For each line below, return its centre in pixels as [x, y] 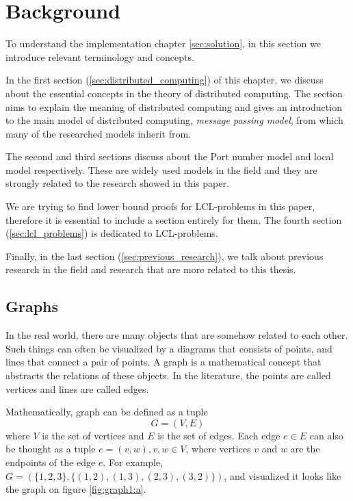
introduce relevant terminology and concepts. [100, 56]
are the [305, 449]
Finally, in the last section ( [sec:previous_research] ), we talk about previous [165, 256]
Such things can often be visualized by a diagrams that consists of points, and [169, 348]
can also [326, 435]
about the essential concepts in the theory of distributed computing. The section [174, 93]
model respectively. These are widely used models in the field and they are [161, 169]
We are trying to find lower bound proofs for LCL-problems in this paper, [160, 206]
